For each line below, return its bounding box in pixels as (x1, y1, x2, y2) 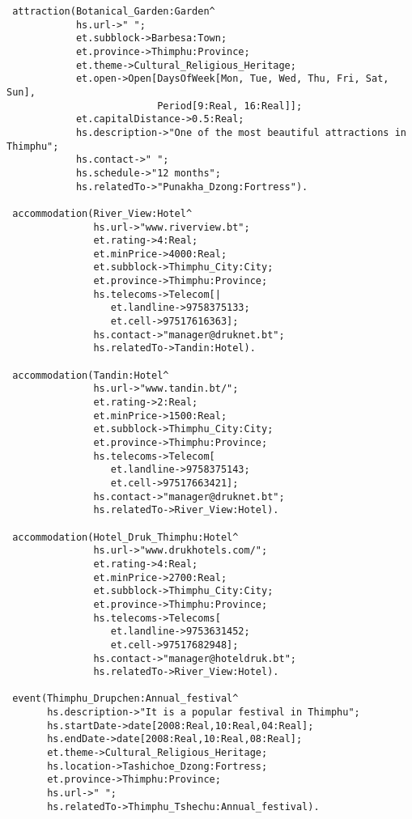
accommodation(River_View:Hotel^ (12, 207, 193, 219)
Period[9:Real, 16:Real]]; (157, 100, 303, 112)
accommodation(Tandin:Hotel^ (12, 369, 169, 381)
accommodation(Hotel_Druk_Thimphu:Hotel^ (12, 531, 239, 543)
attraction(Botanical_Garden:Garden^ (12, 6, 215, 17)
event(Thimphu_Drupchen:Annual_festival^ (12, 693, 239, 705)
